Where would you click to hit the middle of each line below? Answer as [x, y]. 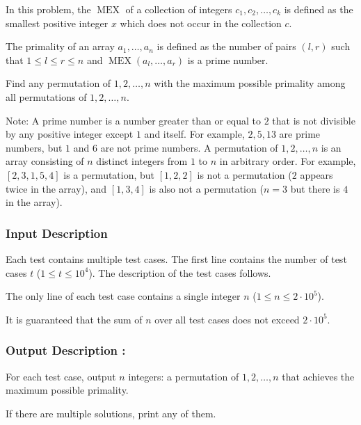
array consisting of [45, 161]
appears [316, 174]
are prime [300, 134]
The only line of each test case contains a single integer [123, 296]
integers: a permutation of [184, 376]
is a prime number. [228, 59]
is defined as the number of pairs [226, 46]
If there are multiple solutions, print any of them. [111, 413]
